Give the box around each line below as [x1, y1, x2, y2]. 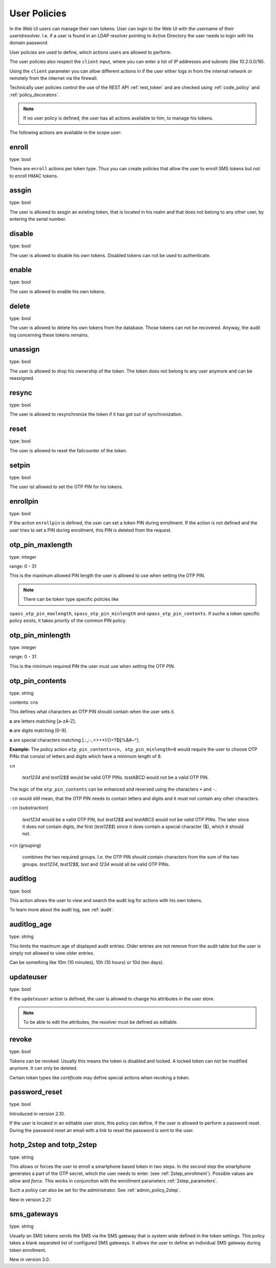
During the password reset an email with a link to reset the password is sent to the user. [9, 1127, 194, 1133]
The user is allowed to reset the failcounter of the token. [9, 447, 128, 453]
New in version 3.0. [9, 1256, 51, 1262]
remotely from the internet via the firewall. [9, 75, 98, 81]
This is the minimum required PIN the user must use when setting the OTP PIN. [9, 663, 175, 669]
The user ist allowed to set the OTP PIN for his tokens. [9, 483, 124, 490]
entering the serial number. [9, 216, 66, 222]
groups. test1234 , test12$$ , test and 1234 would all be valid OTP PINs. [22, 861, 170, 867]
